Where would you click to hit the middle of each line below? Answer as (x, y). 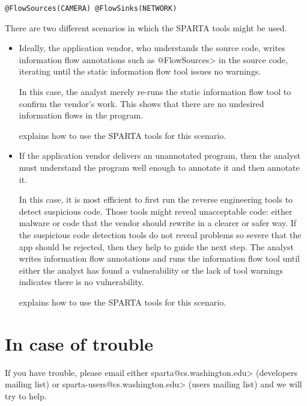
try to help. (26, 395)
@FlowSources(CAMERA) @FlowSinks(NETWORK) (91, 8)
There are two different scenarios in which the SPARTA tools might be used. (146, 27)
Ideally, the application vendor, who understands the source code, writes (152, 48)
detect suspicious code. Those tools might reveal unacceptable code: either (156, 211)
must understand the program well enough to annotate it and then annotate (159, 167)
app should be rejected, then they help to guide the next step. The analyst (157, 246)
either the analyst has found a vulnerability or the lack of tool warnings (151, 270)
